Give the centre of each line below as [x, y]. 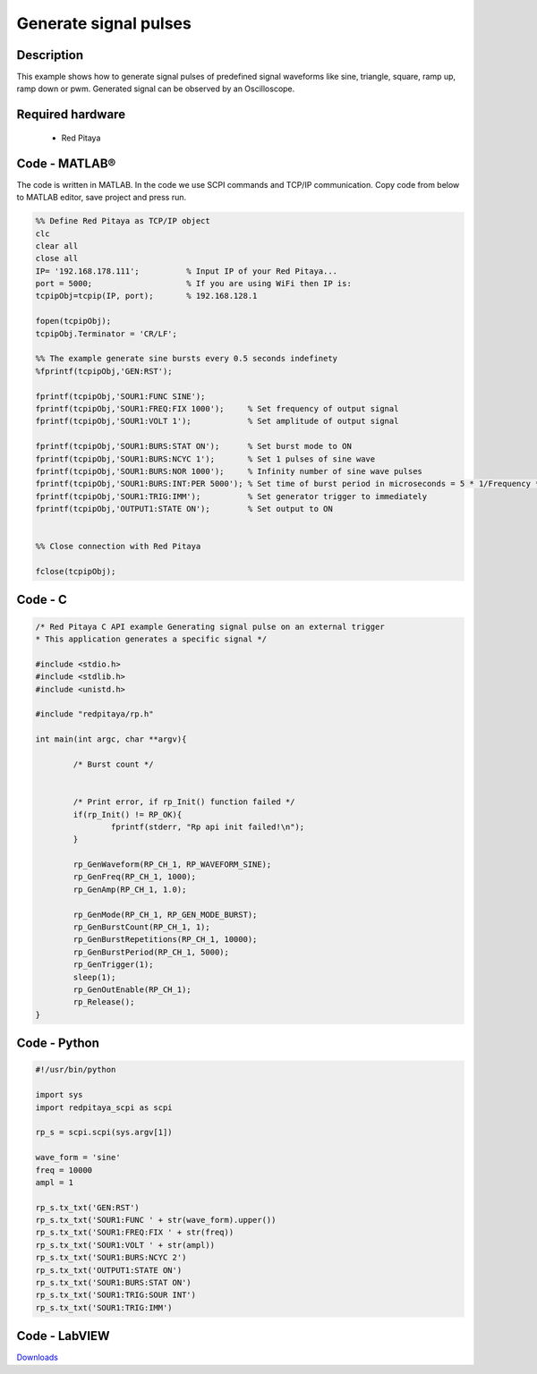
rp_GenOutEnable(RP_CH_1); [132, 990]
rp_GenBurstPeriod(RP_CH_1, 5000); [151, 952]
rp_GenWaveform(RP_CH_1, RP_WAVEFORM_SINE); [172, 865]
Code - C [42, 600]
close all [57, 259]
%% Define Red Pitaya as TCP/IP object [123, 221]
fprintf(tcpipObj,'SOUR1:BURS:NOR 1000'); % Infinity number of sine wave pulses [229, 471]
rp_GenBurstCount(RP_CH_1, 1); [141, 927]
